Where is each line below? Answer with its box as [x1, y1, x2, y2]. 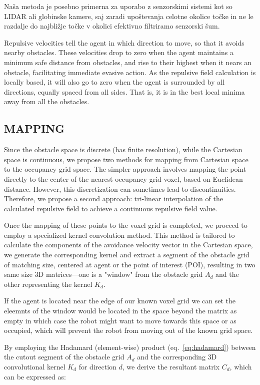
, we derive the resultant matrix [122, 361, 220, 372]
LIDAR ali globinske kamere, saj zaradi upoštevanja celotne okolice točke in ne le [4, 11, 253, 21]
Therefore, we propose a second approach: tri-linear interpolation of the [4, 193, 223, 204]
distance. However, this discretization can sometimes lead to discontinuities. [4, 183, 236, 194]
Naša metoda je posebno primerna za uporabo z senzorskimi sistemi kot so [4, 1, 232, 11]
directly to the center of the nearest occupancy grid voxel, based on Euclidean [4, 173, 243, 184]
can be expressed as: [4, 371, 66, 381]
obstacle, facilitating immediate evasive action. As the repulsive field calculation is [4, 67, 256, 77]
